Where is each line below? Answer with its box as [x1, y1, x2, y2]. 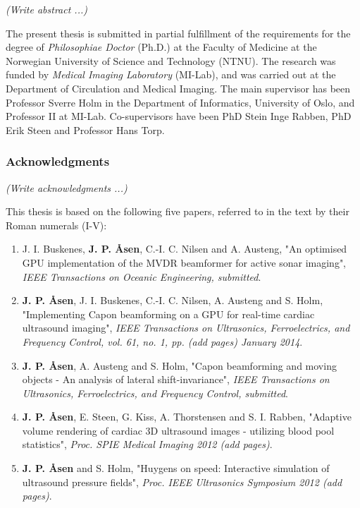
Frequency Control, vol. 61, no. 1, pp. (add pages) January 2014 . [22, 334, 303, 349]
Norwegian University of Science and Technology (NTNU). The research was [6, 53, 336, 68]
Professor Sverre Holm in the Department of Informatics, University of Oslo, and [6, 95, 355, 109]
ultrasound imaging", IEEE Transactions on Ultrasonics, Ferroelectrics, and [22, 320, 350, 335]
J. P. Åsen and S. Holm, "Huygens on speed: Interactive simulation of [22, 461, 330, 476]
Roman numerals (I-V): [6, 217, 107, 232]
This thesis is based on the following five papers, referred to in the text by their [6, 204, 349, 219]
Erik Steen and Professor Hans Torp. [6, 122, 165, 137]
